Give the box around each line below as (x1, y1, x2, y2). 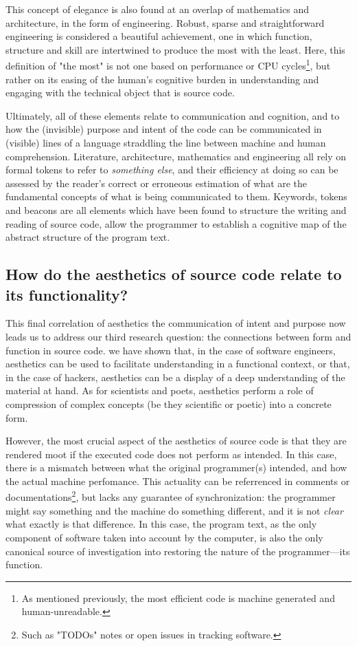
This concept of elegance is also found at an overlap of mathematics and (5, 2, 310, 16)
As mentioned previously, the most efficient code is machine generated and (21, 590, 335, 605)
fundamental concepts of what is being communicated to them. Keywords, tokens (5, 189, 347, 204)
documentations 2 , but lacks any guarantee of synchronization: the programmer (5, 488, 336, 504)
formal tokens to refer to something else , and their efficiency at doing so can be (5, 162, 338, 177)
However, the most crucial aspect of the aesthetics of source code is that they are (5, 433, 347, 448)
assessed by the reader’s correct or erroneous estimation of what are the (5, 175, 308, 190)
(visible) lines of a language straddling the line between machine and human (5, 136, 326, 149)
